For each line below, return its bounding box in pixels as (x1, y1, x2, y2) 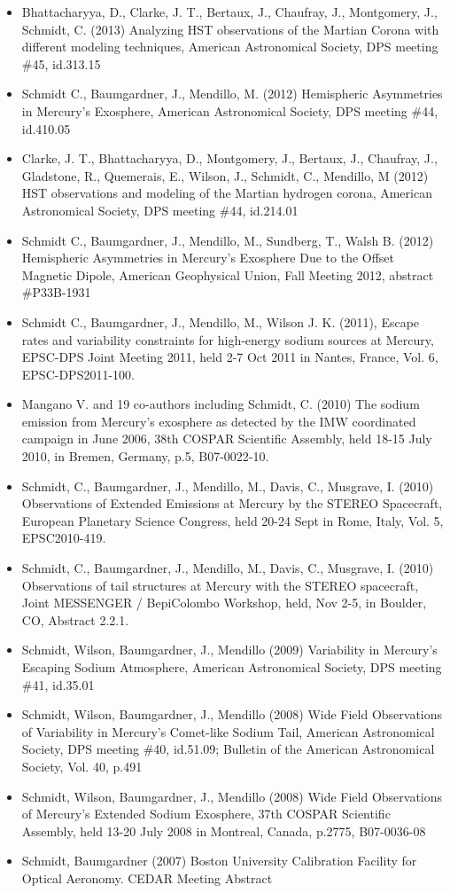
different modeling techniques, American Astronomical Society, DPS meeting (21, 37, 438, 56)
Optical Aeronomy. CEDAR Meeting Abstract (21, 868, 273, 887)
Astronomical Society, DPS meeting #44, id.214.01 (21, 200, 299, 219)
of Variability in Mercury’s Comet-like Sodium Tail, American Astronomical (21, 722, 435, 740)
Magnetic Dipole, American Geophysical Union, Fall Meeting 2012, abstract (21, 265, 434, 284)
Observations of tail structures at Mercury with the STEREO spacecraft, (21, 576, 419, 594)
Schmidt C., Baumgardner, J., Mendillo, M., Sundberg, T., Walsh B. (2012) (21, 231, 434, 249)
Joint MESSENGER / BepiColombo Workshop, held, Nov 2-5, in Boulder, (21, 593, 427, 612)
